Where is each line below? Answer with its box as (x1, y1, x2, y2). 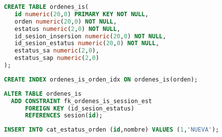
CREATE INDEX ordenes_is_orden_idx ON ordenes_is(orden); (4, 76, 198, 83)
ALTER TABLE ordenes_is (4, 90, 82, 97)
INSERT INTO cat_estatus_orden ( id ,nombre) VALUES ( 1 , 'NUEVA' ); (4, 126, 219, 134)
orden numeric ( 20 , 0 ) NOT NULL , (14, 18, 117, 25)
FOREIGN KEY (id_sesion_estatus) (25, 105, 134, 112)
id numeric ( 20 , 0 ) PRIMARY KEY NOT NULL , (14, 10, 149, 18)
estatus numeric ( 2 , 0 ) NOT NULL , (14, 25, 121, 32)
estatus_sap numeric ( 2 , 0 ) (14, 55, 99, 62)
